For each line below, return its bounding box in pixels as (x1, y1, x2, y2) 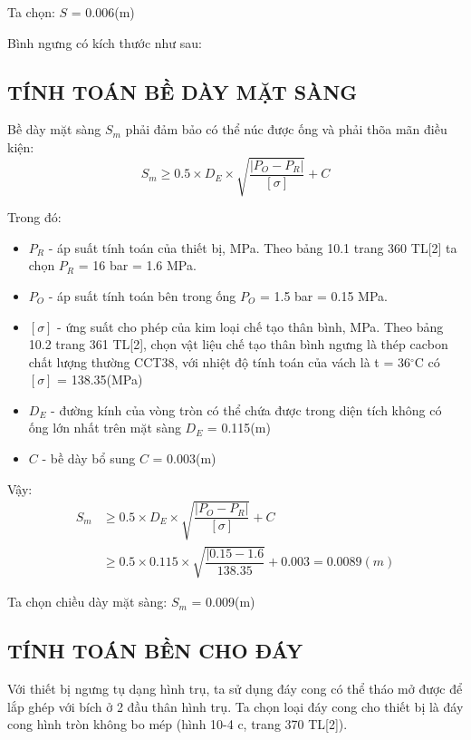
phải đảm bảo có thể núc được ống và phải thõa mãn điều (125, 120, 447, 139)
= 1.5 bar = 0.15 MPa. (259, 286, 388, 305)
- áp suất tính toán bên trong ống (48, 286, 236, 305)
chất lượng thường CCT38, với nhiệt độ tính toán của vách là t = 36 (28, 352, 410, 371)
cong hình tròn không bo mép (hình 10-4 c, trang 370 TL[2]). (7, 715, 348, 734)
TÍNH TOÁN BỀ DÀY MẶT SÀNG (7, 77, 358, 105)
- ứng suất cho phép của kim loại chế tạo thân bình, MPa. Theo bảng (57, 316, 444, 336)
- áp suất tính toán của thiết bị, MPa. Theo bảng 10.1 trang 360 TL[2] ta (48, 238, 457, 257)
